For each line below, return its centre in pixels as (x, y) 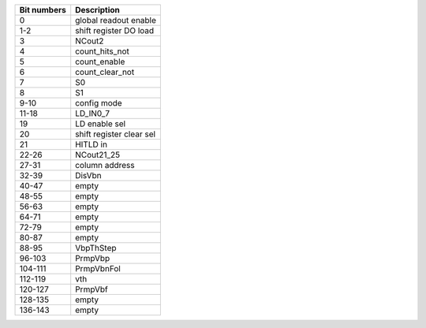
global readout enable (116, 20)
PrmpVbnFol (98, 268)
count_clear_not (105, 72)
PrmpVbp (93, 258)
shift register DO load (115, 30)
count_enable (100, 61)
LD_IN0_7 (93, 113)
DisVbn (88, 175)
